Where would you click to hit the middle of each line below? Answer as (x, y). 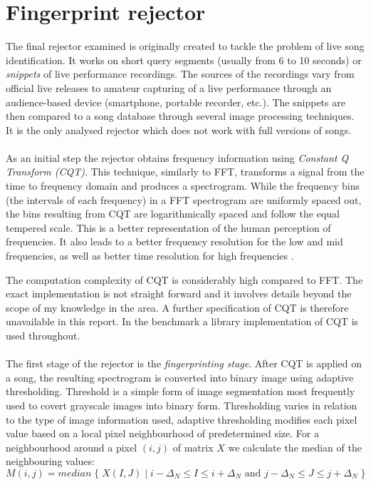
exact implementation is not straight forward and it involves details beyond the (179, 293)
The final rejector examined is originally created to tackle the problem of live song (185, 46)
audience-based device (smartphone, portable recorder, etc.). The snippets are (176, 102)
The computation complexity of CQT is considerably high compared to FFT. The (184, 279)
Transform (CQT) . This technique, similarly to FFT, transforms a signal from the (185, 172)
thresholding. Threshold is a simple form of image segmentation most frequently (181, 391)
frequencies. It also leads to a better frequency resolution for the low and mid (174, 241)
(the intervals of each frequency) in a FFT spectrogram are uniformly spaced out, (184, 199)
